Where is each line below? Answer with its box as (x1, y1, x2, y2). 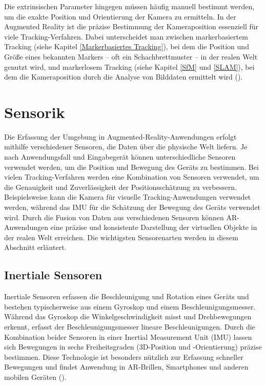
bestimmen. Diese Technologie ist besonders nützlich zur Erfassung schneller (4, 351, 243, 362)
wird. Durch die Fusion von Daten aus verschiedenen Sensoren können (4, 211, 224, 222)
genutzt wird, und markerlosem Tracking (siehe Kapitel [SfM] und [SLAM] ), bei (4, 61, 255, 72)
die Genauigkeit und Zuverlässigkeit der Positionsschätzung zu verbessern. (4, 181, 237, 192)
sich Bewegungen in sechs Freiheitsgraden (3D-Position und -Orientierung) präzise (4, 341, 262, 352)
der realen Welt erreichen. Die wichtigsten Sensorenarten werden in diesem (4, 231, 238, 242)
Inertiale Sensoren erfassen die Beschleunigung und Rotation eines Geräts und (4, 291, 249, 302)
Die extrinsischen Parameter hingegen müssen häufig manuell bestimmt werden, (4, 1, 255, 11)
